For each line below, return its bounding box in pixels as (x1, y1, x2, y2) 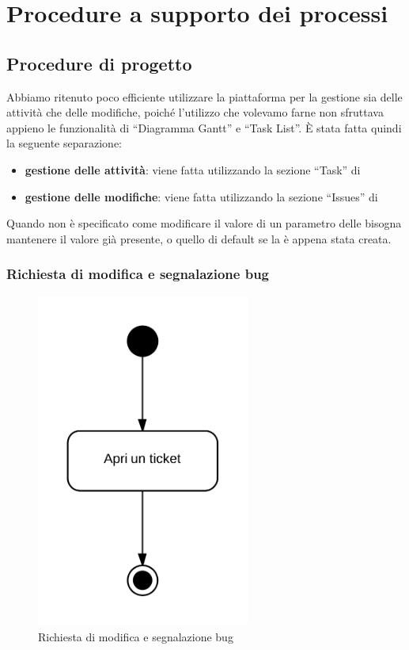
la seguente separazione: (6, 135, 123, 151)
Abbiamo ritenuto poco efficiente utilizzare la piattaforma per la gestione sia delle (6, 88, 403, 105)
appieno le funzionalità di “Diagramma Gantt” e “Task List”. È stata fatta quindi (6, 119, 402, 136)
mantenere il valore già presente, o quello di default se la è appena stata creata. (6, 230, 392, 247)
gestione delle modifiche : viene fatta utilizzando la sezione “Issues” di (25, 188, 378, 205)
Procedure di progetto (6, 51, 192, 75)
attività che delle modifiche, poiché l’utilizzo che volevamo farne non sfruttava (6, 104, 384, 120)
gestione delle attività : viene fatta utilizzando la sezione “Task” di (25, 161, 361, 178)
